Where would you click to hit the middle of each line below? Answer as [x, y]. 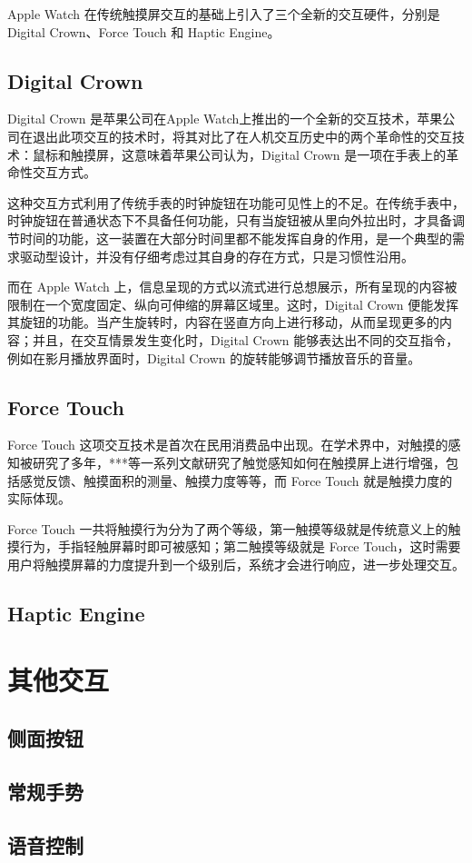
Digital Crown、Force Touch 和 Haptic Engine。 [144, 31]
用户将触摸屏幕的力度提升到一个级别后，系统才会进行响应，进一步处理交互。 [236, 564]
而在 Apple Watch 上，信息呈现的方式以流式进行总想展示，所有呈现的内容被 [232, 287]
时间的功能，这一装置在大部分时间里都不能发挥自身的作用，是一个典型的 [236, 238]
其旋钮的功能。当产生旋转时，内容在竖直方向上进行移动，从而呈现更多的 [223, 322]
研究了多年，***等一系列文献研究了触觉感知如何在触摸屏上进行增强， [239, 462]
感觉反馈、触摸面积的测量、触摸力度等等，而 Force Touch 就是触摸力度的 [236, 480]
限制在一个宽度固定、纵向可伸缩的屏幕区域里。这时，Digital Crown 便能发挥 [233, 304]
